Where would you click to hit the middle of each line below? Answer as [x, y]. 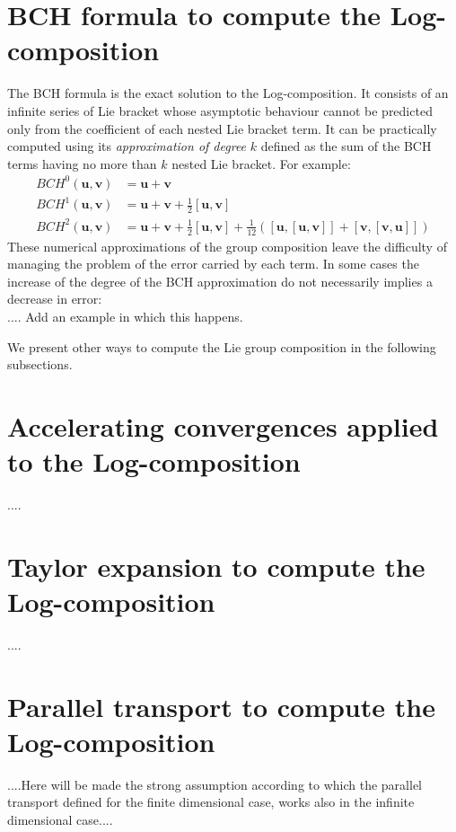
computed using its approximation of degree [127, 146]
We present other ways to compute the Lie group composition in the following [222, 346]
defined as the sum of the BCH [346, 146]
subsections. [40, 364]
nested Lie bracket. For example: [261, 163]
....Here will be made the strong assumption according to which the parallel [215, 784]
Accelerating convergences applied [223, 425]
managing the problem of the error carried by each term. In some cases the [213, 264]
